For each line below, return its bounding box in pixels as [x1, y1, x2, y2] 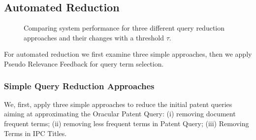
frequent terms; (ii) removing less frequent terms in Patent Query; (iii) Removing [4, 118, 249, 128]
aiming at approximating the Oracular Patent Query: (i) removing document [4, 108, 236, 119]
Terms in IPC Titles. [4, 128, 67, 138]
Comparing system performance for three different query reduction [24, 23, 225, 33]
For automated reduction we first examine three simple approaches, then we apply [4, 49, 252, 59]
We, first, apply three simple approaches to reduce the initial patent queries [4, 99, 232, 109]
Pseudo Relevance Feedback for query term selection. [4, 58, 164, 69]
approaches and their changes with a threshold [24, 32, 164, 42]
